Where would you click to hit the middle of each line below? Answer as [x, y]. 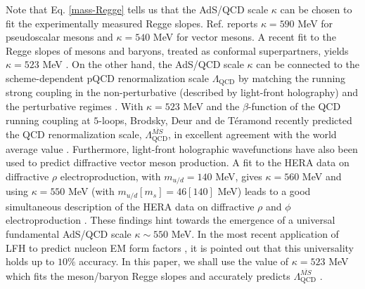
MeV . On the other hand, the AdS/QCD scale [143, 64]
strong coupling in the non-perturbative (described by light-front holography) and [182, 92]
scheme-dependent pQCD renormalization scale [107, 78]
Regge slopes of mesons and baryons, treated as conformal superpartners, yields [177, 50]
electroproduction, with [110, 176]
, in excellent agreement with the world [252, 134]
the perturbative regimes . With [75, 106]
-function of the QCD [294, 106]
